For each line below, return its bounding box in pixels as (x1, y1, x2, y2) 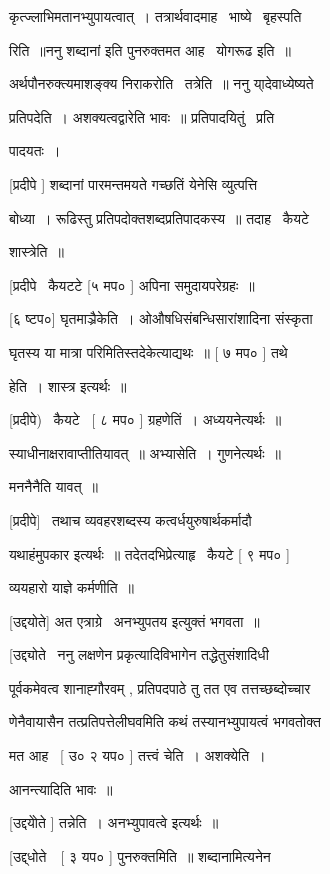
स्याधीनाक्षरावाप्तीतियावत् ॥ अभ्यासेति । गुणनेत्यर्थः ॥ (9, 442, 282, 463)
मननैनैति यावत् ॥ (9, 476, 98, 497)
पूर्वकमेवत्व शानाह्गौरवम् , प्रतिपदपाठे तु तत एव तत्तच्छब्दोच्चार (9, 677, 311, 698)
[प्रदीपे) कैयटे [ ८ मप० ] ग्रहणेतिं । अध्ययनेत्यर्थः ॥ (9, 409, 282, 430)
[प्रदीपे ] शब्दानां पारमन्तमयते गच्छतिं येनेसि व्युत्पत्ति (9, 173, 258, 194)
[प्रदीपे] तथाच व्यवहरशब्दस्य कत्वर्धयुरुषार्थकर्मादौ (9, 509, 252, 530)
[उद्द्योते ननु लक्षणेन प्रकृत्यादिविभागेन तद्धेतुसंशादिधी (9, 644, 269, 665)
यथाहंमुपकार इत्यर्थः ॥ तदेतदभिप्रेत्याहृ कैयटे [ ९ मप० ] (9, 543, 290, 564)
